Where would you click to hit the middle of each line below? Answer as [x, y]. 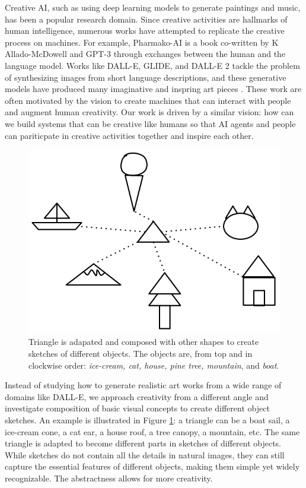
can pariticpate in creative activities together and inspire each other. [129, 135]
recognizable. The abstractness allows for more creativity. [109, 478]
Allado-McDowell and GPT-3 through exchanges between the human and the [145, 54]
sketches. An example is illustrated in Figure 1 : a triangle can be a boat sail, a [147, 419]
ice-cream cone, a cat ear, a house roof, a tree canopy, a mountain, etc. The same [152, 431]
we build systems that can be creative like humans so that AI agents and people [150, 123]
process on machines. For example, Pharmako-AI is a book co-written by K [142, 42]
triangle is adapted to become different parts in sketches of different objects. [143, 443]
